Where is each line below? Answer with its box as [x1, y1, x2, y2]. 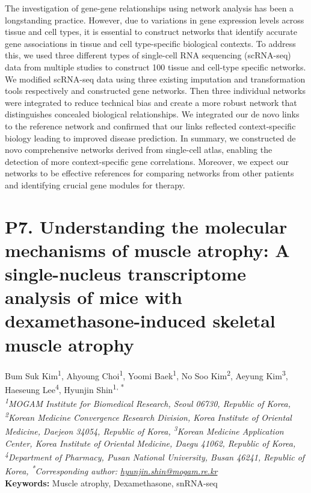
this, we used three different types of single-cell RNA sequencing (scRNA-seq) [5, 49, 291, 61]
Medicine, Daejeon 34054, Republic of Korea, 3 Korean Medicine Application [5, 423, 284, 438]
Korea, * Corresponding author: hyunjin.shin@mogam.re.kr [5, 463, 218, 477]
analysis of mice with [5, 285, 183, 309]
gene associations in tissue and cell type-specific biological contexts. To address [5, 37, 296, 49]
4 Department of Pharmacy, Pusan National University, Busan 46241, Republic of [5, 449, 305, 464]
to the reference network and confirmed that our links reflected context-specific [5, 119, 296, 132]
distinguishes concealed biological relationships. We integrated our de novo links [5, 108, 300, 120]
